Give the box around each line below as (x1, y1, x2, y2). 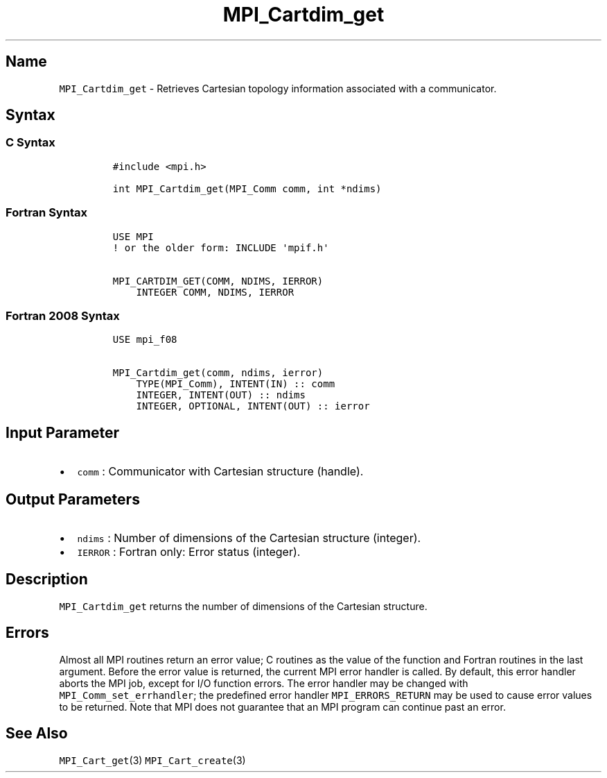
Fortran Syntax (6, 205, 87, 220)
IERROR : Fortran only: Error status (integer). (77, 545, 301, 559)
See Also (6, 725, 68, 743)
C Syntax (6, 135, 55, 150)
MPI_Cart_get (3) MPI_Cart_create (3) (59, 754, 246, 766)
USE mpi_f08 (112, 334, 177, 346)
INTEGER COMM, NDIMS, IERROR (136, 286, 294, 298)
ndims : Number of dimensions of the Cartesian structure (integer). (77, 531, 421, 545)
